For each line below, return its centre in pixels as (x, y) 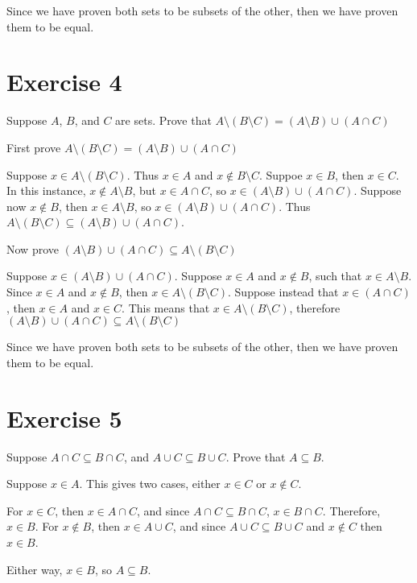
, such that (335, 276)
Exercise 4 (64, 82)
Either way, (35, 569)
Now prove (33, 248)
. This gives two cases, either (150, 484)
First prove (34, 147)
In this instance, (46, 190)
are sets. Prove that (163, 120)
